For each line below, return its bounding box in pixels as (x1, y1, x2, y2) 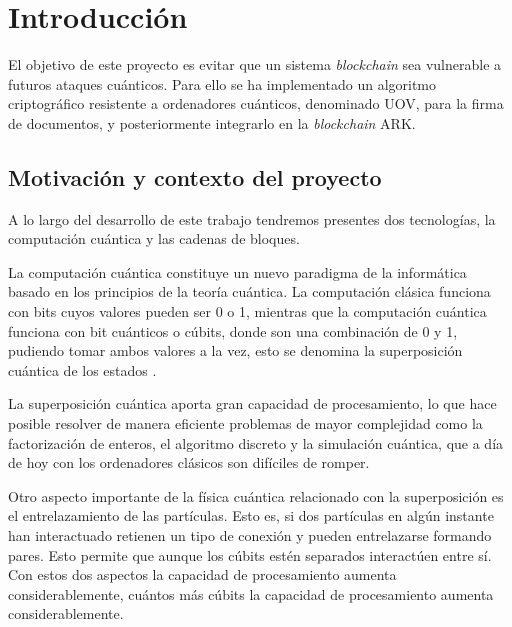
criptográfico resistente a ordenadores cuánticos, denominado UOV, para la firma (8, 93, 504, 114)
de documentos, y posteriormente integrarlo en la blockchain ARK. (8, 112, 416, 133)
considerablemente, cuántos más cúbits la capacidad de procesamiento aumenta (8, 583, 494, 604)
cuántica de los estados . (8, 359, 157, 380)
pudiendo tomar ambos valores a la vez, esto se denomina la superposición (8, 340, 463, 361)
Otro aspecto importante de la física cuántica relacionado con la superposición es (8, 485, 504, 506)
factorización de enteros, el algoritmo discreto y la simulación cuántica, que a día (8, 432, 504, 453)
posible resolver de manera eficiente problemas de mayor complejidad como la (8, 413, 483, 434)
